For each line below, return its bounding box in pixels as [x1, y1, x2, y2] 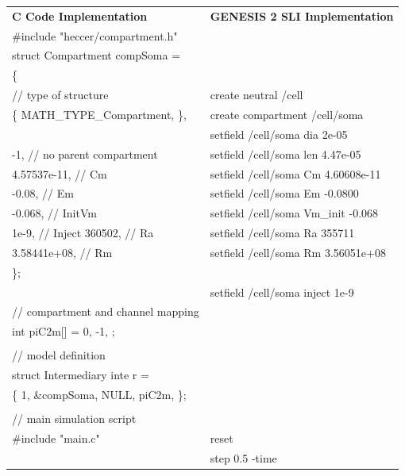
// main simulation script [12, 410, 137, 427]
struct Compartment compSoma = [12, 47, 181, 63]
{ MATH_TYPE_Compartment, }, [12, 106, 187, 122]
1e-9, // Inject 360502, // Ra [12, 225, 154, 241]
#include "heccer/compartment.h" [12, 27, 178, 44]
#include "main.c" [12, 429, 100, 446]
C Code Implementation [12, 7, 148, 24]
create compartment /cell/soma [210, 106, 364, 122]
